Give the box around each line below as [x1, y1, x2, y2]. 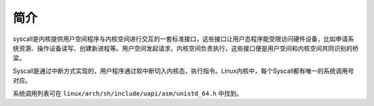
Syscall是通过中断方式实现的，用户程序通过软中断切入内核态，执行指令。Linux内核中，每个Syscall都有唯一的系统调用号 [12, 67, 355, 75]
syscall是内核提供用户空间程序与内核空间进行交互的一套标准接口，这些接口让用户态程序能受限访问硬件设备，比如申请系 [12, 35, 355, 43]
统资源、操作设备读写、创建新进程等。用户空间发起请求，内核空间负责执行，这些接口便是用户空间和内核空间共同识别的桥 [12, 44, 359, 52]
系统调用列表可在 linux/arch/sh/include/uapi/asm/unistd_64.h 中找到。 [12, 89, 242, 97]
